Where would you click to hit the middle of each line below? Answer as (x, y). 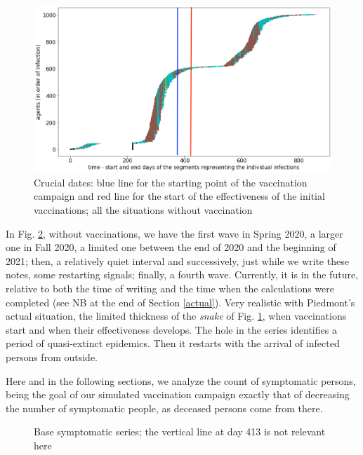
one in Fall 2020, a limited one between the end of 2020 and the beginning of (171, 247)
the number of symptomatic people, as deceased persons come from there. (164, 408)
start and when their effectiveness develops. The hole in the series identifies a (171, 329)
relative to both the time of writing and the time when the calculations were (170, 288)
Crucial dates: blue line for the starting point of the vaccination (171, 182)
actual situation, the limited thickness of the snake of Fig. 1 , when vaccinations (176, 316)
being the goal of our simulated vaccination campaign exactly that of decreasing (178, 394)
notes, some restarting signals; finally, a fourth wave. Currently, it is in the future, (182, 274)
